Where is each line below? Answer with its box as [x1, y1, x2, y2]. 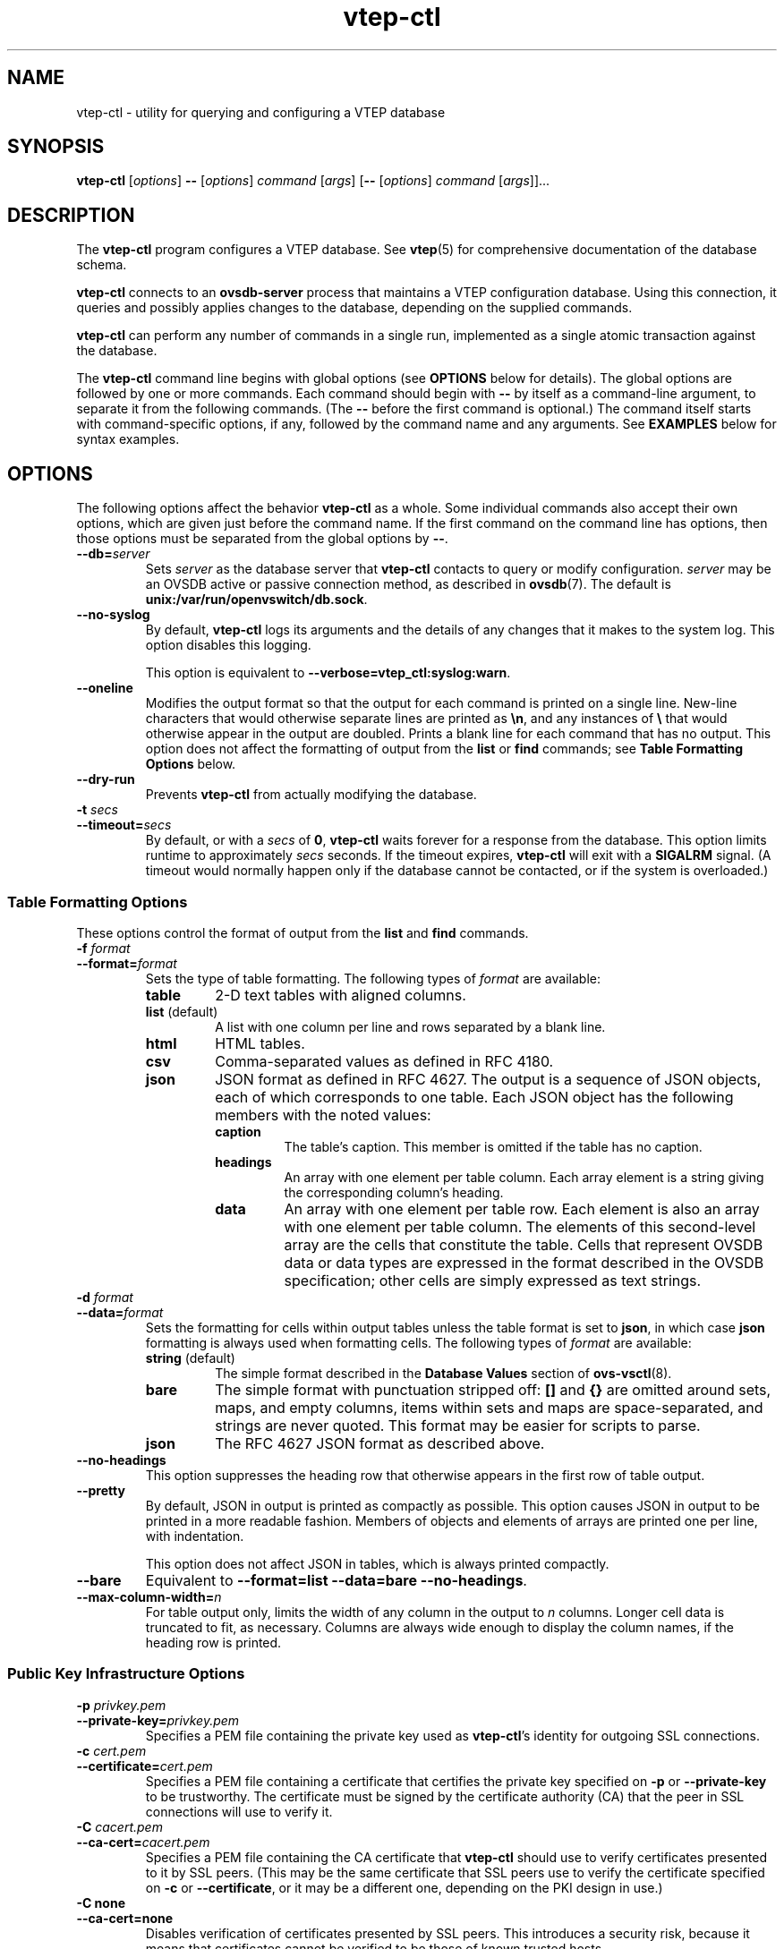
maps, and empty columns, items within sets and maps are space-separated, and [215, 1398, 763, 1417]
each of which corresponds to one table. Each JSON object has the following [215, 1087, 734, 1106]
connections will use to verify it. [145, 1803, 333, 1819]
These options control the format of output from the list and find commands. [76, 924, 529, 940]
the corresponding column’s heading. [284, 1184, 504, 1200]
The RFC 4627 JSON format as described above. [215, 1434, 545, 1452]
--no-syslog [76, 607, 150, 623]
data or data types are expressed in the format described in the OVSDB [284, 1253, 764, 1272]
